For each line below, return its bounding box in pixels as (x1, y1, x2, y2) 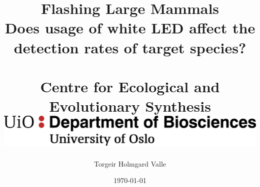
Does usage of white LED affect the (4, 17, 255, 38)
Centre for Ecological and (40, 76, 220, 96)
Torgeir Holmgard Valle (93, 158, 166, 169)
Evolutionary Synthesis (49, 96, 211, 116)
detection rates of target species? (13, 37, 246, 57)
